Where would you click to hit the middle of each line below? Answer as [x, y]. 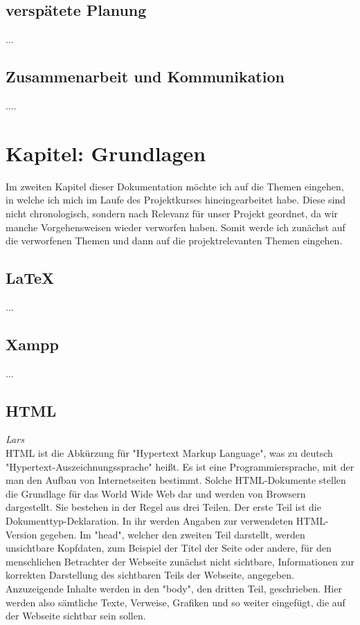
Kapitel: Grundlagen [106, 153]
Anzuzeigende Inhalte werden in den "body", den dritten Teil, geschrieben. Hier [174, 589]
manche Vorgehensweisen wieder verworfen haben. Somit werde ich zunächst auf [175, 227]
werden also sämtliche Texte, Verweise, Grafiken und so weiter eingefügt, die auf [175, 602]
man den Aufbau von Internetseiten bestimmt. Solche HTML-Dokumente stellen [176, 480]
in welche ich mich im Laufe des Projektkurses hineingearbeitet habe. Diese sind [176, 200]
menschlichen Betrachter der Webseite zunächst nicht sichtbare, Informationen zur [180, 561]
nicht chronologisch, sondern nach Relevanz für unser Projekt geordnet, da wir [172, 213]
